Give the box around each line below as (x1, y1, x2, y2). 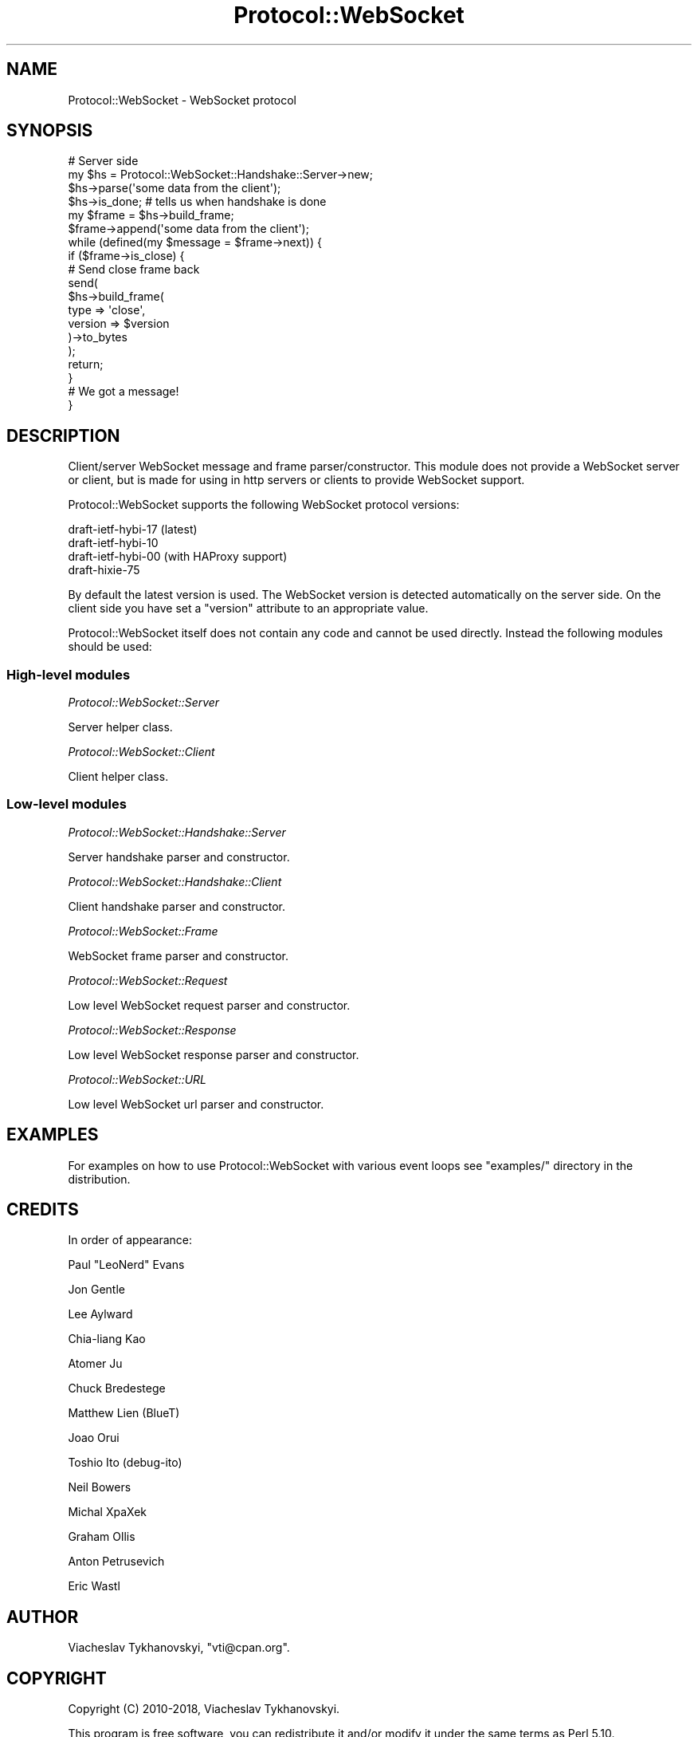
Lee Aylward (68, 1307, 133, 1321)
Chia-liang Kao (68, 1332, 146, 1346)
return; (68, 357, 104, 372)
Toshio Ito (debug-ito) (68, 1455, 182, 1470)
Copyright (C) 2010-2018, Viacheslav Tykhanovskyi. (68, 1702, 340, 1716)
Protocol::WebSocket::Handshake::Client (68, 874, 282, 888)
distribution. (68, 1172, 131, 1186)
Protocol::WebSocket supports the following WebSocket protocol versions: (68, 498, 460, 512)
